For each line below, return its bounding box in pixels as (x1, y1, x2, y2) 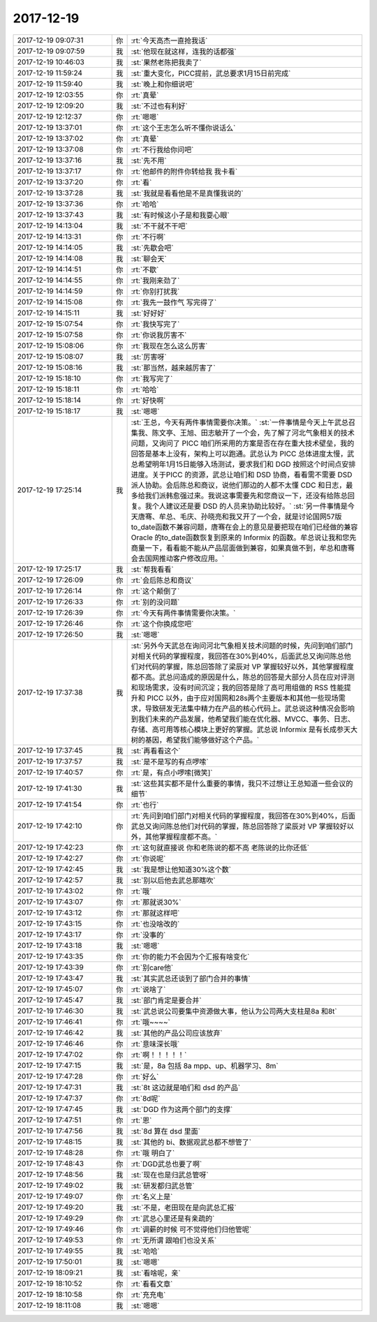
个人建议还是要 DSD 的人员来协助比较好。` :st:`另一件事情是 (151, 501, 348, 511)
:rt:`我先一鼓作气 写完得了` (131, 297, 217, 307)
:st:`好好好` (131, 308, 167, 318)
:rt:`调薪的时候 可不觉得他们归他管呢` (131, 1224, 252, 1234)
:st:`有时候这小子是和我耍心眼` (131, 210, 230, 220)
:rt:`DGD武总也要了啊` (131, 1159, 202, 1168)
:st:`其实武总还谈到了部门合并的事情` (131, 974, 251, 983)
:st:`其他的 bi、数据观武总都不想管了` (131, 1137, 251, 1147)
